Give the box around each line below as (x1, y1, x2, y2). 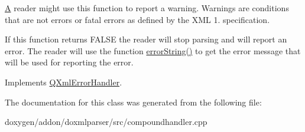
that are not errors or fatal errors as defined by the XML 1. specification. (5, 13, 270, 25)
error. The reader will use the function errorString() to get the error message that (5, 44, 301, 57)
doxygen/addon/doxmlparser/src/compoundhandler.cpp (5, 115, 207, 128)
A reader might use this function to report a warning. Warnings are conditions (5, 2, 289, 14)
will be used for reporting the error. (5, 56, 134, 68)
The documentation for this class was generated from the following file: (5, 95, 262, 108)
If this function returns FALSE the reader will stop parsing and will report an (5, 33, 287, 45)
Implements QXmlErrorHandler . (5, 75, 122, 88)
